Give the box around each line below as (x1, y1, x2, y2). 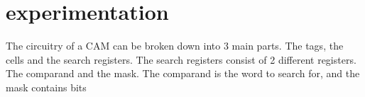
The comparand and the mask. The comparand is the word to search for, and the (6, 66, 360, 81)
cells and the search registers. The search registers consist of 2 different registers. (6, 52, 356, 67)
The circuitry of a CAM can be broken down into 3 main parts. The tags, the (6, 38, 344, 53)
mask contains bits (6, 79, 87, 94)
